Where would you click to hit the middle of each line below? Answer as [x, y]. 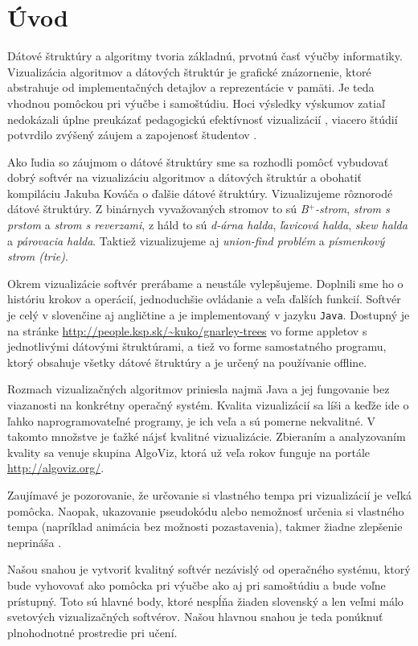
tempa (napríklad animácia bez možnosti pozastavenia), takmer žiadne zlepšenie [205, 527]
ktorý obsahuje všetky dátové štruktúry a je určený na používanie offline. [187, 362]
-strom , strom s [352, 209]
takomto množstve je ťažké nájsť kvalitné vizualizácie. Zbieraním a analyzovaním [207, 436]
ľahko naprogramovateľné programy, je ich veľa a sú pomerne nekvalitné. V [191, 420]
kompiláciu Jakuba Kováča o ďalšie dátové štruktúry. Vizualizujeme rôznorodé [200, 193]
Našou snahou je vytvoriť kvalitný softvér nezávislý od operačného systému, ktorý [209, 569]
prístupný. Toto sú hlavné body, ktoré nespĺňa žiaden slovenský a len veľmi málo [205, 601]
